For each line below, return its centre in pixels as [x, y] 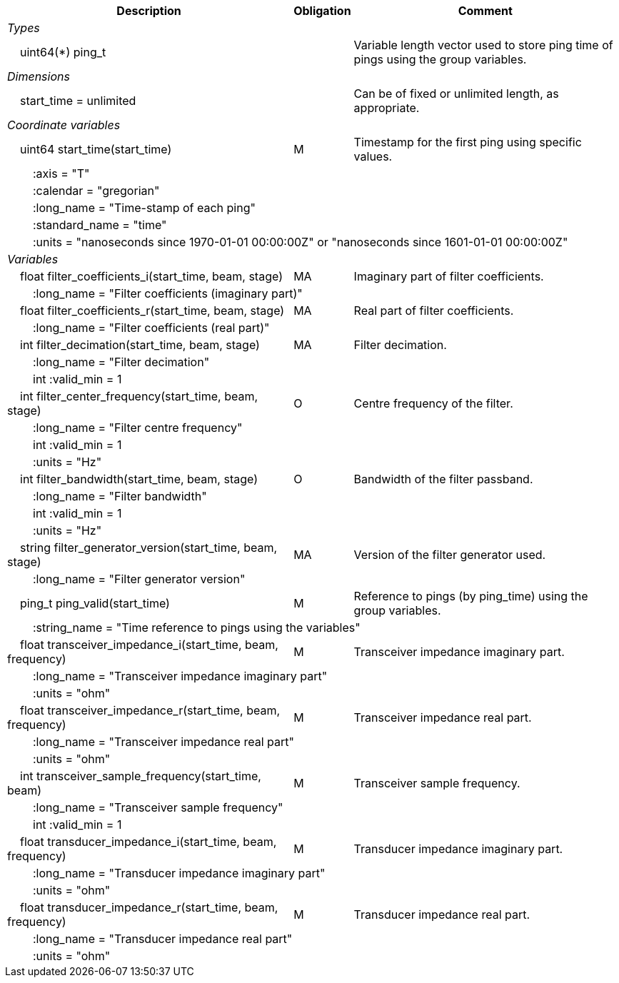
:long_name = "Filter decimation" [121, 362]
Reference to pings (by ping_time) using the [471, 596]
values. [373, 156]
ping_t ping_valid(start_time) [95, 603]
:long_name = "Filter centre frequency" [138, 428]
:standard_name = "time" [100, 225]
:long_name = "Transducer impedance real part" [163, 939]
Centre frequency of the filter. [433, 403]
